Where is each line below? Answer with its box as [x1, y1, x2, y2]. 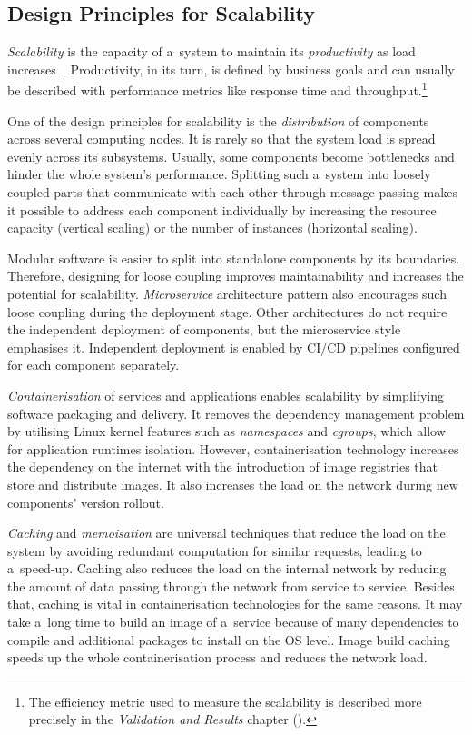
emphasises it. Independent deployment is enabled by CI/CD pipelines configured [7, 337, 460, 356]
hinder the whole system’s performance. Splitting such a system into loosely [7, 164, 431, 184]
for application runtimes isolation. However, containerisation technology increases [7, 439, 459, 458]
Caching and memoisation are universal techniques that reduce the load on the [7, 523, 446, 542]
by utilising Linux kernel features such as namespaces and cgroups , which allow [7, 422, 446, 441]
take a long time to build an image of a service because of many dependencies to [7, 612, 459, 631]
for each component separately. [7, 355, 180, 374]
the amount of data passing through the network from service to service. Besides [7, 576, 455, 595]
